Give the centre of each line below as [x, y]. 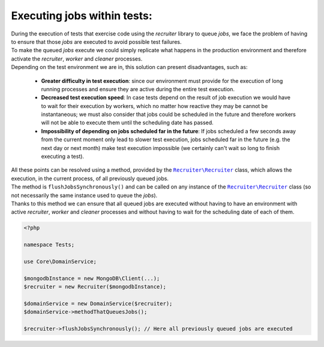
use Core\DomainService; [60, 261]
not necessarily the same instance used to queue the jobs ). [84, 195]
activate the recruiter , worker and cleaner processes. [77, 59]
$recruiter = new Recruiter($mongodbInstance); [95, 287]
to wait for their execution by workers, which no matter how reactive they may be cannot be [154, 106]
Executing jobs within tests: [82, 16]
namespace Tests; [49, 245]
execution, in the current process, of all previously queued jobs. [90, 178]
